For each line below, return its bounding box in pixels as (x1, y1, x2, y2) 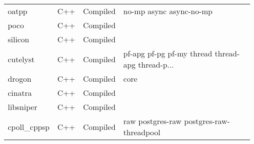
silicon (8, 34, 29, 45)
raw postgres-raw (123, 115, 182, 126)
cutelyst (8, 53, 35, 65)
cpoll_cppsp (8, 121, 50, 132)
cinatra (8, 87, 32, 98)
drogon (8, 73, 32, 84)
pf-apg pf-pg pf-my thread (123, 48, 212, 59)
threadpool (123, 126, 161, 138)
